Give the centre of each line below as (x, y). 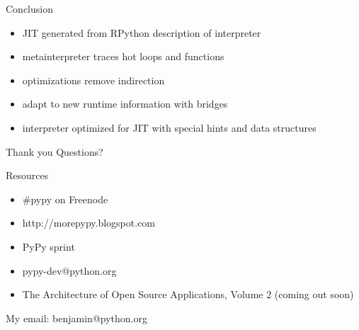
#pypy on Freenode (65, 199)
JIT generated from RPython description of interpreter (142, 32)
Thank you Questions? (55, 151)
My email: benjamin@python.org (76, 318)
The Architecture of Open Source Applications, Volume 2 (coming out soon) (188, 294)
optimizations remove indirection (93, 80)
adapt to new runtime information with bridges (125, 104)
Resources (27, 175)
